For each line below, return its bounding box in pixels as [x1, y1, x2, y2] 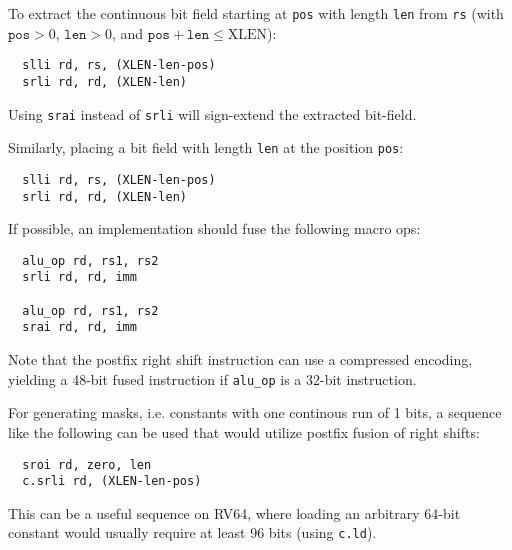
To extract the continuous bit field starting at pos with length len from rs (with [8, 3, 504, 23]
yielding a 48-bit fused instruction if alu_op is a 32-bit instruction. [8, 368, 417, 389]
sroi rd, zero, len [22, 457, 152, 472]
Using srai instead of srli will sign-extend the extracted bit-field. [8, 103, 417, 124]
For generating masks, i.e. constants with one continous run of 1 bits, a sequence [8, 402, 502, 423]
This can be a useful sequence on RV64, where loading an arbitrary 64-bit [8, 502, 461, 523]
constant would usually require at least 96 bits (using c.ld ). [8, 522, 377, 543]
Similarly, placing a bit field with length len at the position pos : [8, 137, 404, 158]
